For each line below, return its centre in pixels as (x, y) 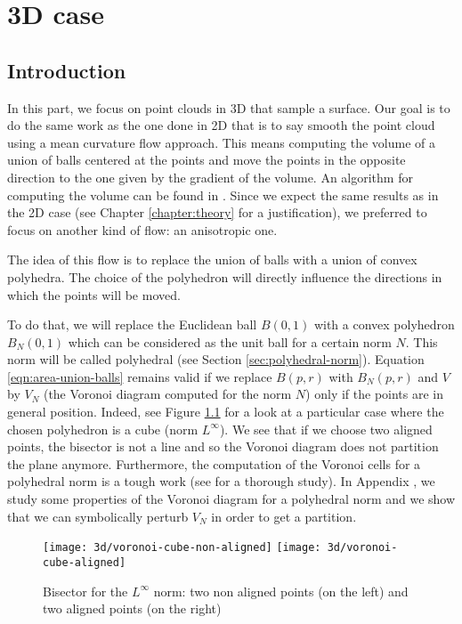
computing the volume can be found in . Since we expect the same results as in (223, 194)
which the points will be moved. (94, 294)
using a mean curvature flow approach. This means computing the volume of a (221, 142)
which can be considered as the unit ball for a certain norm (230, 341)
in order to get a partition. (284, 516)
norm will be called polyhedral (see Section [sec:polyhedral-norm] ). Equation (216, 359)
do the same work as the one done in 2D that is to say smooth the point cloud (221, 125)
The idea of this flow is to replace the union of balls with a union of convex (212, 259)
